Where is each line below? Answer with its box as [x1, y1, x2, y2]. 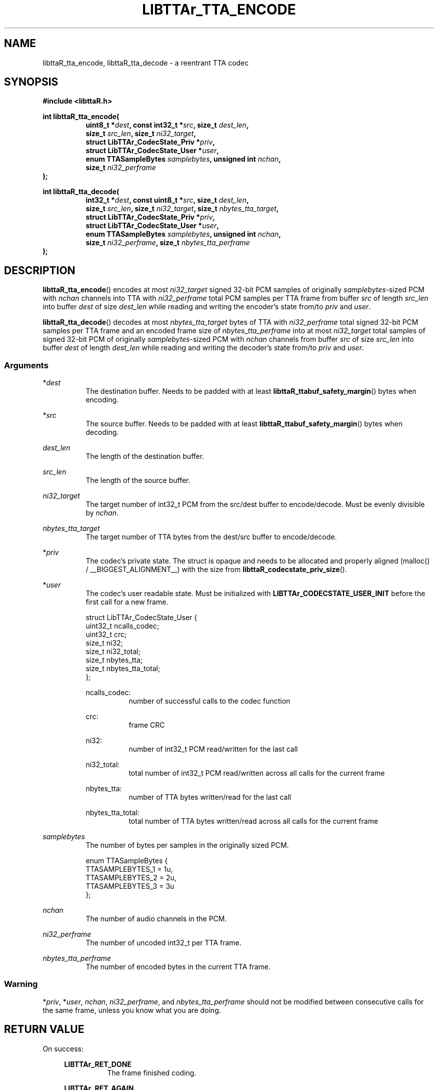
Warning [4, 979, 38, 989]
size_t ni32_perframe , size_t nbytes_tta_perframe [85, 238, 250, 247]
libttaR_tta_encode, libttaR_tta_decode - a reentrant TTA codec [42, 58, 249, 67]
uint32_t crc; [85, 630, 127, 639]
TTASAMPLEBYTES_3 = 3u [85, 882, 174, 891]
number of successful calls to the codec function [128, 697, 290, 706]
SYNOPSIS [4, 76, 58, 89]
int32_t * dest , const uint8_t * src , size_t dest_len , [85, 196, 249, 205]
